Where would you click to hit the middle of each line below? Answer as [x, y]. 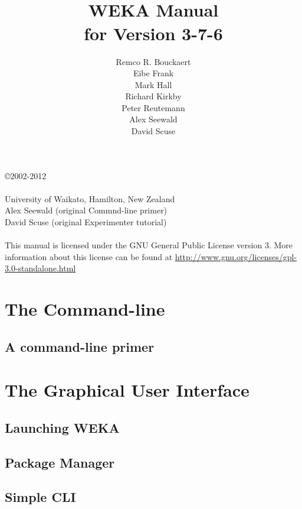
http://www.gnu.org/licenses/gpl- [236, 256]
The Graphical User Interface [127, 390]
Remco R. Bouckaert [153, 61]
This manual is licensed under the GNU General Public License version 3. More [149, 245]
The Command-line [85, 309]
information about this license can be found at [89, 256]
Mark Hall [153, 84]
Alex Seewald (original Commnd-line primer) [86, 210]
